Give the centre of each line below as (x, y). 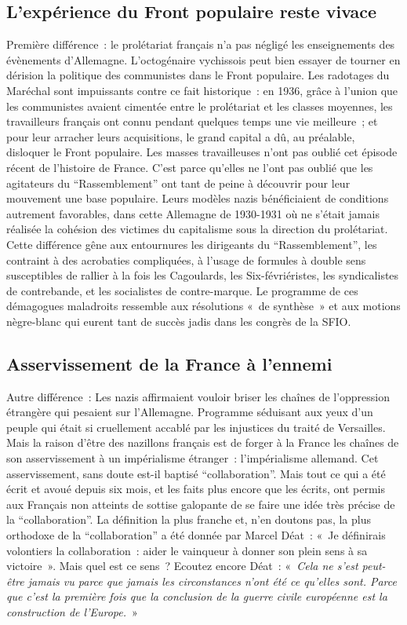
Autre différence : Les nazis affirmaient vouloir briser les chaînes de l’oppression (198, 396)
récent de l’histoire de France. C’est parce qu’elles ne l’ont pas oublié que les (190, 167)
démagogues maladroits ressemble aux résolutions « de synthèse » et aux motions (203, 306)
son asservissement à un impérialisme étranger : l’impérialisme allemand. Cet (193, 458)
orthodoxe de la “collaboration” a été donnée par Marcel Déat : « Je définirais (196, 535)
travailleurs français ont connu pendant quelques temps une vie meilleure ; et (192, 121)
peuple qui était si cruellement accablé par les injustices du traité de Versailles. (196, 427)
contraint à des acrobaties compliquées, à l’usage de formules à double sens (186, 260)
